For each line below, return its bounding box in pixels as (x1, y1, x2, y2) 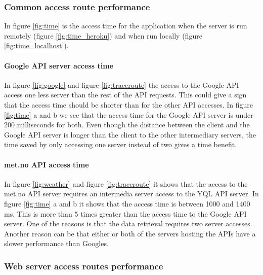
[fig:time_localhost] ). (4, 40, 69, 51)
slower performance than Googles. (4, 238, 109, 249)
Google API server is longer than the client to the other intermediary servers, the (4, 129, 256, 140)
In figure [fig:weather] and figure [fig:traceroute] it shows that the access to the (4, 178, 248, 189)
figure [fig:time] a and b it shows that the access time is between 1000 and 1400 (4, 198, 250, 209)
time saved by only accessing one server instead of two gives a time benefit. (4, 139, 237, 150)
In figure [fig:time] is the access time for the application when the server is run (4, 20, 247, 31)
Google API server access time (4, 60, 113, 71)
